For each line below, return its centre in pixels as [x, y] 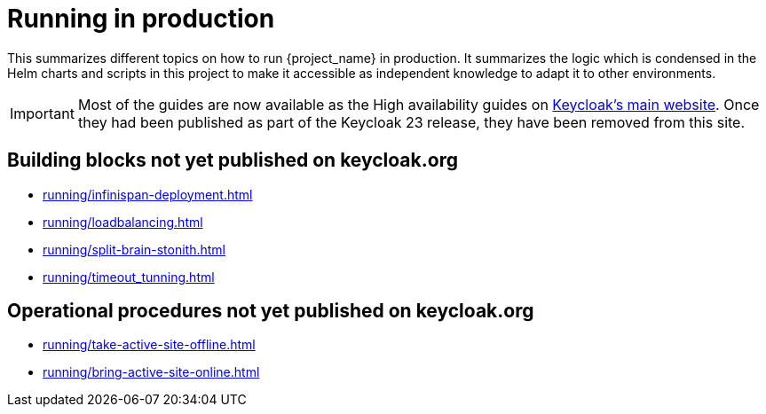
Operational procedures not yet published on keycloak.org [271, 311]
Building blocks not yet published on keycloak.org [233, 160]
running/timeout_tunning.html [129, 277]
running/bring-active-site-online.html [151, 372]
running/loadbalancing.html [123, 222]
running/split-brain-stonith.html [134, 249]
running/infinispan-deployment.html [148, 194]
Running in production [141, 19]
